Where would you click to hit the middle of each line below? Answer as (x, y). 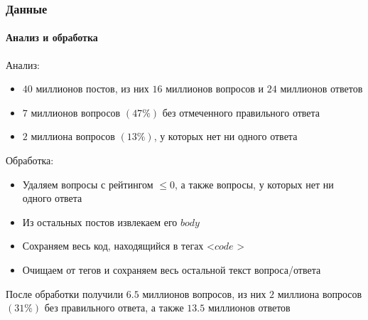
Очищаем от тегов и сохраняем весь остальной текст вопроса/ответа (172, 269)
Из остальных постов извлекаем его (100, 222)
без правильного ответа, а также (114, 308)
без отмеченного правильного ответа (241, 112)
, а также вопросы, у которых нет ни (254, 184)
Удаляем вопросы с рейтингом (88, 184)
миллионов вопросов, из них (204, 293)
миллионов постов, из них (92, 89)
